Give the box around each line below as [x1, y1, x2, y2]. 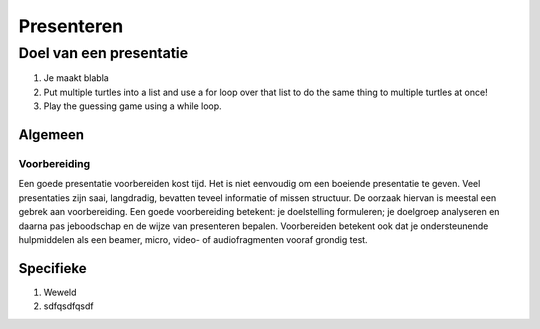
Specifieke [18, 260, 87, 277]
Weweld [43, 286, 77, 298]
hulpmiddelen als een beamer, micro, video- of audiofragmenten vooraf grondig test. [18, 233, 369, 245]
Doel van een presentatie [18, 44, 189, 62]
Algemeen [18, 126, 85, 143]
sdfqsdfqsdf [43, 300, 94, 312]
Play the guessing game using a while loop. [43, 100, 222, 112]
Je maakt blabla [43, 72, 109, 84]
